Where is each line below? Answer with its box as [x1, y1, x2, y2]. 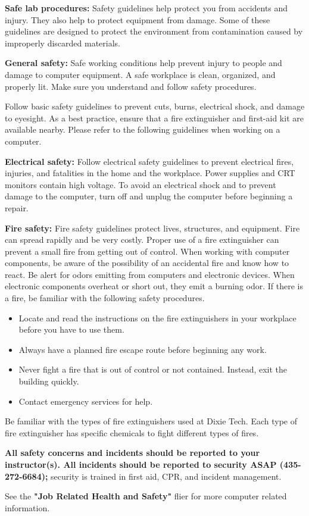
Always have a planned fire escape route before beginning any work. [18, 343, 267, 355]
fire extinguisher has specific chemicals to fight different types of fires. [5, 426, 259, 439]
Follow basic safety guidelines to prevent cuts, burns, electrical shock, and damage [5, 100, 305, 112]
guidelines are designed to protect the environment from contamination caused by [5, 25, 303, 37]
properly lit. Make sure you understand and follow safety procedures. [5, 80, 257, 92]
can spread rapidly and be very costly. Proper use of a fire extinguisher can [5, 233, 279, 246]
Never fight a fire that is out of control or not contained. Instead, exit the [18, 363, 288, 376]
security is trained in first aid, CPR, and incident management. [51, 470, 282, 482]
